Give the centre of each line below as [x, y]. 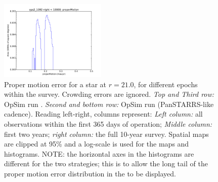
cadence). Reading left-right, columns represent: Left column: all [103, 114]
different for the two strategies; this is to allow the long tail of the [106, 163]
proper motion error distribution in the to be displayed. [90, 173]
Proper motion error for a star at [55, 84]
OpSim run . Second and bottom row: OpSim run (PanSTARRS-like [109, 104]
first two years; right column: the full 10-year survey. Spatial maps [106, 134]
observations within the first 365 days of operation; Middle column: [108, 123]
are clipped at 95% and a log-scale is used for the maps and [97, 144]
